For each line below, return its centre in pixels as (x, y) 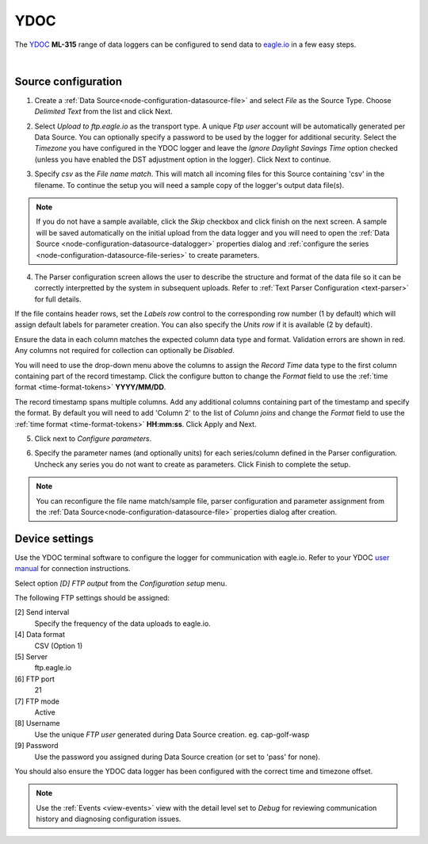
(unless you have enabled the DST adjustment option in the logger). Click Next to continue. (183, 159)
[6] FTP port (35, 679)
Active (45, 712)
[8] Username (37, 723)
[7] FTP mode (37, 701)
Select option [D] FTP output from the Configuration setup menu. (121, 583)
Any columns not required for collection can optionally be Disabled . (125, 351)
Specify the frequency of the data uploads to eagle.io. (123, 623)
